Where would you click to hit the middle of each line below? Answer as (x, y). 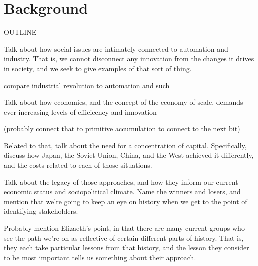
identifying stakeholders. (41, 211)
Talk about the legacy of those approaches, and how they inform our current (121, 182)
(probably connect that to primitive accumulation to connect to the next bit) (122, 128)
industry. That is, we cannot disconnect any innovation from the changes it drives (129, 58)
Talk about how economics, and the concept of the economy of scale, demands (124, 102)
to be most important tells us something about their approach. (100, 257)
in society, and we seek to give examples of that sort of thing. (98, 68)
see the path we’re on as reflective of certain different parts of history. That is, (124, 238)
